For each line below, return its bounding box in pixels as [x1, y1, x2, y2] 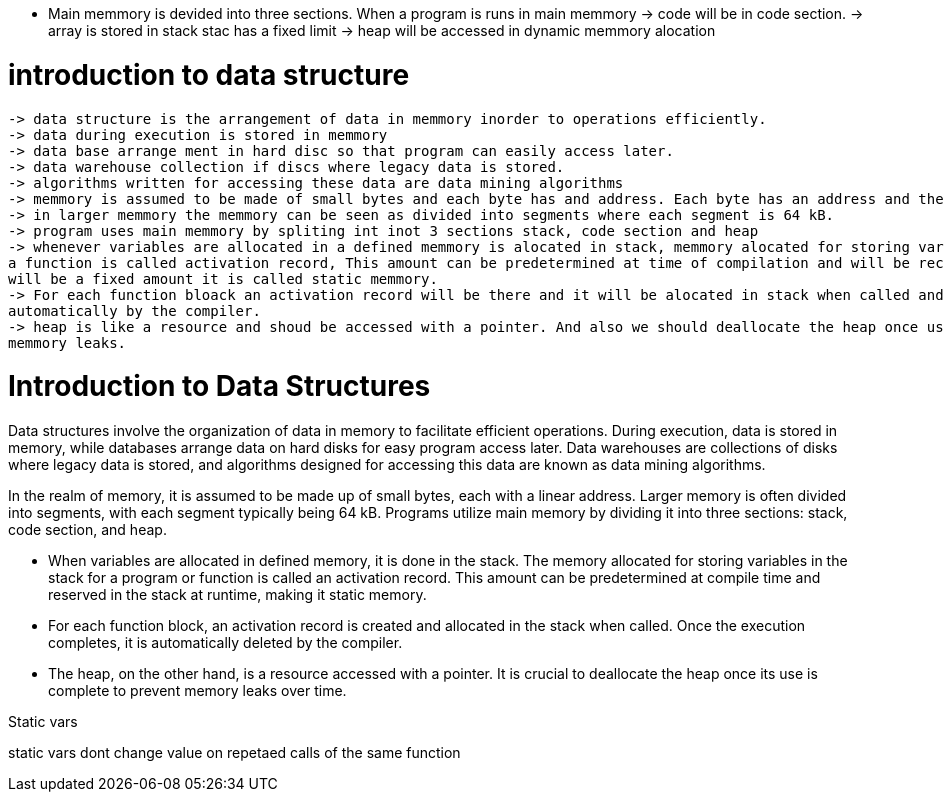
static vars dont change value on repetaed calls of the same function [8, 744, 461, 761]
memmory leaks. [8, 334, 127, 351]
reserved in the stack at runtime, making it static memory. [48, 586, 427, 603]
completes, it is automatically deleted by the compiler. [48, 634, 403, 651]
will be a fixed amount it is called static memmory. [8, 270, 438, 287]
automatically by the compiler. [8, 302, 261, 319]
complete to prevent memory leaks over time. [48, 682, 347, 699]
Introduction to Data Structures [8, 369, 431, 404]
